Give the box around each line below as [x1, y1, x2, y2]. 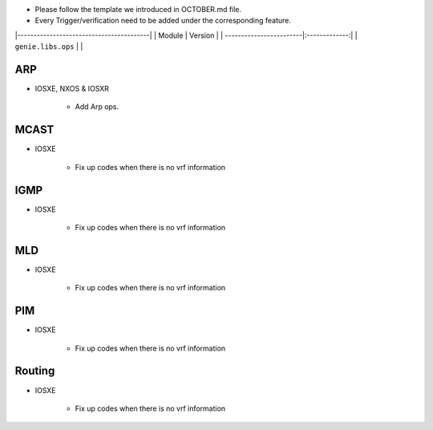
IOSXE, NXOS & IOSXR [34, 84, 110, 94]
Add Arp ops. [75, 102, 119, 112]
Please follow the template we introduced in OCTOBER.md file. [34, 5, 242, 14]
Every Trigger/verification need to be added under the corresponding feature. [34, 16, 292, 26]
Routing [14, 364, 55, 378]
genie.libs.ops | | [14, 42, 83, 51]
